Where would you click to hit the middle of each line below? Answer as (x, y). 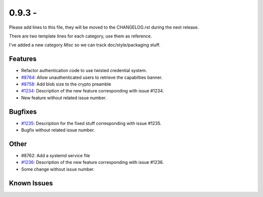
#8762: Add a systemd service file (56, 155)
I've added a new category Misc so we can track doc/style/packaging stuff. (85, 45)
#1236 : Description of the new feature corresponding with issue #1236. (93, 162)
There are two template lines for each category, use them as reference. (80, 36)
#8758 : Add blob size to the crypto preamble (66, 84)
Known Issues (31, 183)
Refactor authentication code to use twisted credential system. (84, 71)
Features (23, 59)
